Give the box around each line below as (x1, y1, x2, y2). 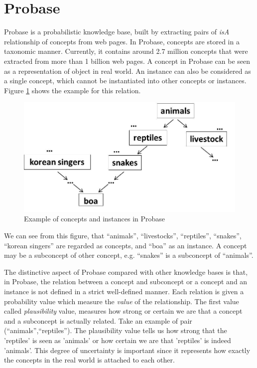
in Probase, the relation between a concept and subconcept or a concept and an (4, 276, 248, 287)
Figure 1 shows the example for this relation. (4, 85, 141, 95)
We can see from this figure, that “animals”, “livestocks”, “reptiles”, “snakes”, (4, 230, 242, 240)
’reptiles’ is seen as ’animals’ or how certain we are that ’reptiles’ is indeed (4, 335, 231, 345)
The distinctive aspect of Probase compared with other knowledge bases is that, (4, 266, 248, 277)
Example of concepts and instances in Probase (24, 213, 165, 224)
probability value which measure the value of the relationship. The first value (4, 296, 239, 306)
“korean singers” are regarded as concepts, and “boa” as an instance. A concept (4, 240, 247, 250)
